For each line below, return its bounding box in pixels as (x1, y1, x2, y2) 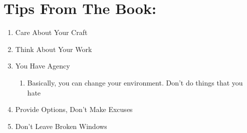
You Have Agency (15, 60, 70, 71)
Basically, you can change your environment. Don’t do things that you (27, 77, 243, 87)
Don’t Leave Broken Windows (15, 120, 107, 131)
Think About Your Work (15, 43, 92, 54)
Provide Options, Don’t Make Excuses (15, 104, 133, 114)
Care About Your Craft (15, 27, 88, 37)
